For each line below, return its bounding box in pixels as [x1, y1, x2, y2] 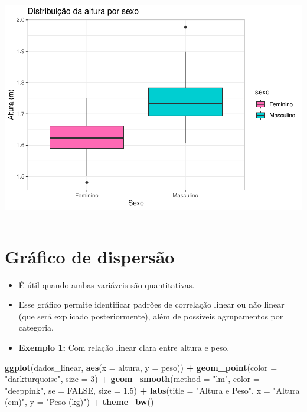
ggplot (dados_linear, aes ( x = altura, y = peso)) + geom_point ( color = [5, 361, 277, 373]
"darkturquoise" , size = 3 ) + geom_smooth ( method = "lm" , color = [5, 373, 260, 385]
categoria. [18, 321, 54, 334]
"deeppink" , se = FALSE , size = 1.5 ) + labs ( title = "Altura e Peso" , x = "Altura [5, 384, 300, 396]
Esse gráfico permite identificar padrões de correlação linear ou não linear [18, 298, 285, 311]
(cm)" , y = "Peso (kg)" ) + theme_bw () [5, 395, 154, 408]
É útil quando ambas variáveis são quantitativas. [18, 278, 195, 291]
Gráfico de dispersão [5, 244, 175, 268]
